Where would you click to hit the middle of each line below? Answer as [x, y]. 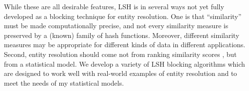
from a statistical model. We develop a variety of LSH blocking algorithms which [124, 64]
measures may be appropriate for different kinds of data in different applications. [125, 45]
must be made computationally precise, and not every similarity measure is [116, 26]
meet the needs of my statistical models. [64, 82]
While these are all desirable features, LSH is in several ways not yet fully [114, 6]
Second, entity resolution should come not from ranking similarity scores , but [120, 54]
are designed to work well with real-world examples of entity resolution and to [121, 73]
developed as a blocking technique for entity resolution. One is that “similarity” [123, 16]
